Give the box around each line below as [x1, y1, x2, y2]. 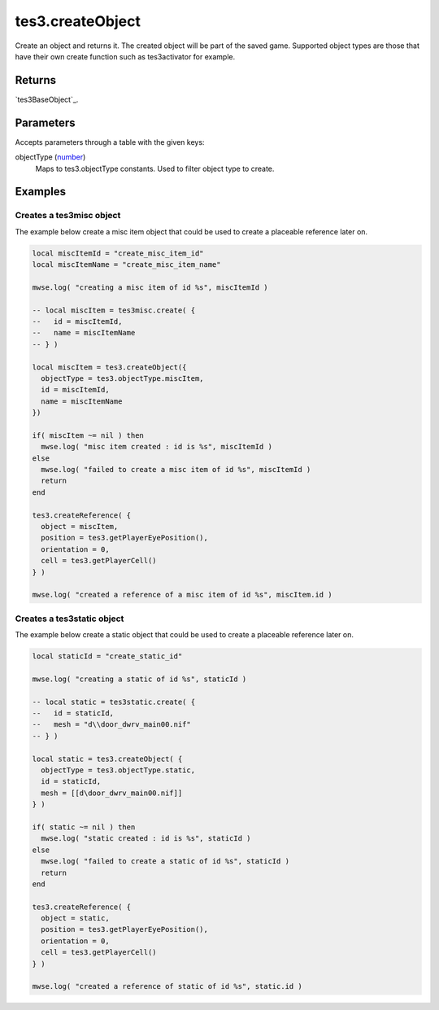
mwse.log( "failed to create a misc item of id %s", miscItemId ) [41, 465, 311, 474]
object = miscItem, [41, 522, 119, 531]
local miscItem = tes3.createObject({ [32, 362, 187, 372]
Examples [15, 185, 67, 199]
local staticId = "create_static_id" [32, 652, 183, 661]
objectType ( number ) [15, 152, 86, 162]
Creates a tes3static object [15, 613, 124, 624]
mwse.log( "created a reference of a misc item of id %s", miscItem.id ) [32, 590, 333, 600]
